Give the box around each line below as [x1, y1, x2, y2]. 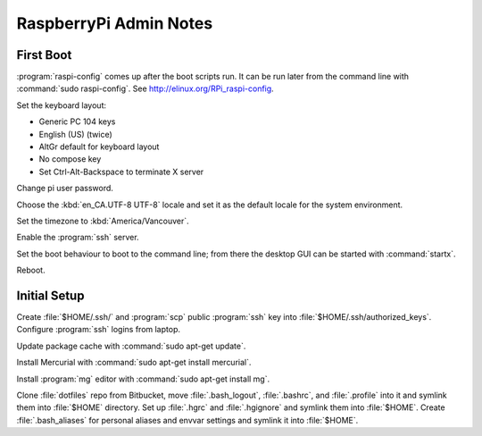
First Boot [16, 47, 72, 63]
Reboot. [16, 264, 46, 276]
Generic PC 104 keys [38, 116, 116, 127]
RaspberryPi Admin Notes [16, 13, 213, 33]
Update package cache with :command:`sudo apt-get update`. [16, 340, 246, 351]
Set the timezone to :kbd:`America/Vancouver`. [16, 215, 189, 226]
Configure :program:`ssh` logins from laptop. [16, 324, 180, 335]
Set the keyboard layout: [16, 99, 107, 111]
